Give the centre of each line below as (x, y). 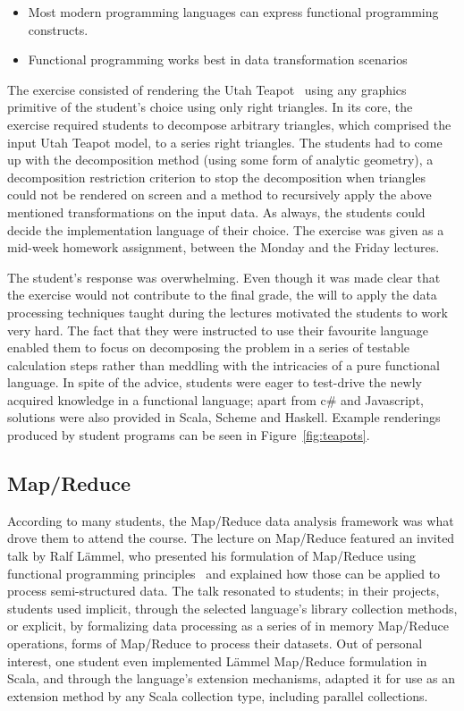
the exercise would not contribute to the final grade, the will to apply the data (222, 295)
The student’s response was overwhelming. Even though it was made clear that (224, 277)
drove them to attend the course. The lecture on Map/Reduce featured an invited (231, 538)
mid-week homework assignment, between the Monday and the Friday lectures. (224, 247)
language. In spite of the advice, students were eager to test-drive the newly (215, 382)
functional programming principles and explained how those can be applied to (224, 573)
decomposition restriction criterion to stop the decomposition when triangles (217, 177)
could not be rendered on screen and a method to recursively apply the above (219, 195)
